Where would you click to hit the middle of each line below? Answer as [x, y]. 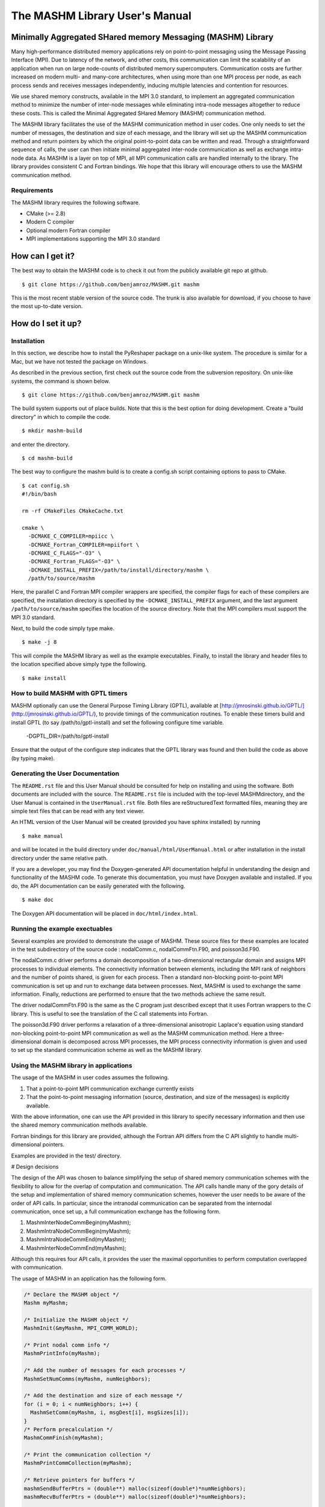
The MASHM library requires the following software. [76, 203]
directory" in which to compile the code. [61, 417]
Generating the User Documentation [65, 773]
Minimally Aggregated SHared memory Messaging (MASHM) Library [142, 37]
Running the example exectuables [62, 929]
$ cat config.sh [46, 486]
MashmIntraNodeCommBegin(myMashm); [79, 1231]
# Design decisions [35, 1166]
